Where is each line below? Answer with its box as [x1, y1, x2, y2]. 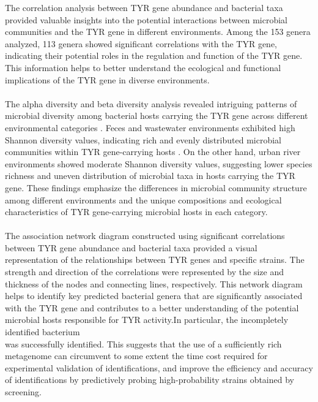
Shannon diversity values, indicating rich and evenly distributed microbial [5, 133, 281, 146]
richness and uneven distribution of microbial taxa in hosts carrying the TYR [5, 169, 295, 182]
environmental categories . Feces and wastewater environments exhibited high [5, 121, 295, 134]
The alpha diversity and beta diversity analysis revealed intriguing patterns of [5, 97, 297, 110]
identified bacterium [5, 325, 80, 338]
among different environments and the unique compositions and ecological [5, 193, 282, 206]
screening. [5, 385, 42, 398]
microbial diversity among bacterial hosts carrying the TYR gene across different [5, 109, 308, 122]
